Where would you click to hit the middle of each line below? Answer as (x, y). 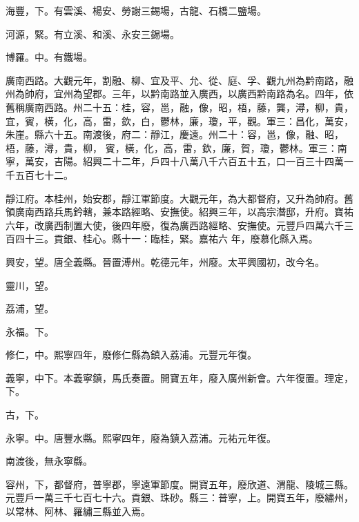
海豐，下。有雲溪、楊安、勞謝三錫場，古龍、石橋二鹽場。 (136, 10)
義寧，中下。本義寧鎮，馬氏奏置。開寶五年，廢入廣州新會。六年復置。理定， (179, 377)
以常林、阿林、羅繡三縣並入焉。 (78, 511)
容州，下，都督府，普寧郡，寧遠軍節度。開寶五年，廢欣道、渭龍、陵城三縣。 (179, 484)
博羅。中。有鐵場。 (49, 57)
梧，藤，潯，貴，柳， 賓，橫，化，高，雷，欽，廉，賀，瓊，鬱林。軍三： (172, 147)
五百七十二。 (44, 174)
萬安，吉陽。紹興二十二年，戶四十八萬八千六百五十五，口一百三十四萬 (184, 161)
